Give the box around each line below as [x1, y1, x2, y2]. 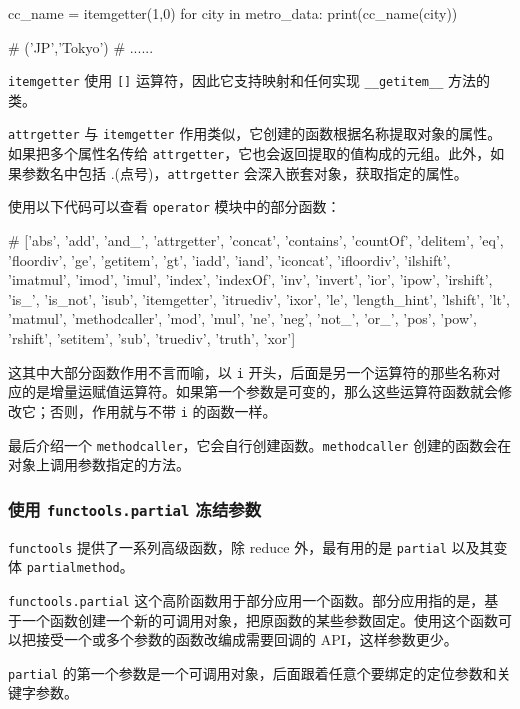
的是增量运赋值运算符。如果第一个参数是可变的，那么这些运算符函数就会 [21, 381, 498, 402]
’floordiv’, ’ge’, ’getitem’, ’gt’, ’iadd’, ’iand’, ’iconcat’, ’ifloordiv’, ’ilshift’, [8, 249, 451, 270]
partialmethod [26, 561, 120, 576]
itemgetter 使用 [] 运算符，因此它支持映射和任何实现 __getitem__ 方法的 [8, 70, 490, 91]
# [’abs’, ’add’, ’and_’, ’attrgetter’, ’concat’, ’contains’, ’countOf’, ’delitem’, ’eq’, [8, 230, 504, 251]
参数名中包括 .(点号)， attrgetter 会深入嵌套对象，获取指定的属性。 [21, 162, 468, 183]
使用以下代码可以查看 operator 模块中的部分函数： [8, 196, 341, 217]
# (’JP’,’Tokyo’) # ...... [8, 36, 154, 57]
